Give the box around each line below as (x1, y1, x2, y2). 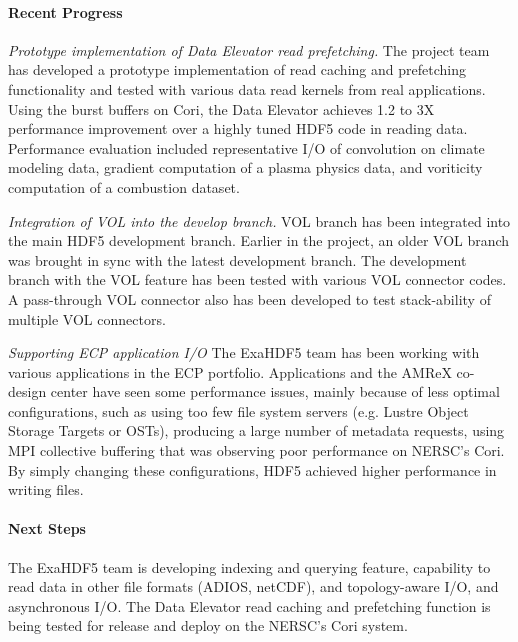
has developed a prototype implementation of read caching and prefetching (8, 59, 466, 80)
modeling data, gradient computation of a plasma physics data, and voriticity (8, 157, 483, 178)
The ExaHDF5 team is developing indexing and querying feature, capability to (8, 556, 491, 577)
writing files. (8, 479, 84, 500)
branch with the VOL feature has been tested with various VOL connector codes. (8, 269, 507, 290)
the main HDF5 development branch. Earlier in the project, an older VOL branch (8, 230, 510, 251)
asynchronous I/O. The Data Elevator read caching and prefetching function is (8, 595, 491, 616)
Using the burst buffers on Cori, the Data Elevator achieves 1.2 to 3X (8, 98, 435, 119)
